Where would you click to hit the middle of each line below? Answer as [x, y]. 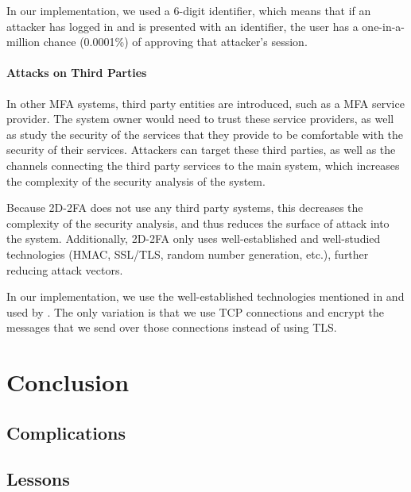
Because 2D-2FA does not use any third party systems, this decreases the [185, 208]
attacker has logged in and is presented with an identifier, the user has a [182, 26]
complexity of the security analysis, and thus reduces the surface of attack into [198, 223]
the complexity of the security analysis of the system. [136, 181]
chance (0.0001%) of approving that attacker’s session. [175, 42]
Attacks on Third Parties [77, 73]
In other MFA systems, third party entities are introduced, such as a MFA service [205, 103]
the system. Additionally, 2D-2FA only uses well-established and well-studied [194, 238]
